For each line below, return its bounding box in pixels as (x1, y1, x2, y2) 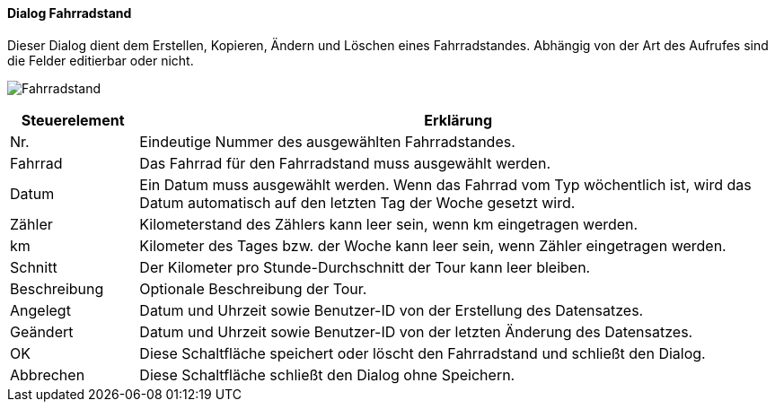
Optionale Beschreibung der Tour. (139, 279, 367, 298)
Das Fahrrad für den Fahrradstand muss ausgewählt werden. (139, 153, 551, 172)
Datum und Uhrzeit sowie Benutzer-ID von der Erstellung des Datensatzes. (139, 300, 644, 319)
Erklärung (424, 110, 493, 129)
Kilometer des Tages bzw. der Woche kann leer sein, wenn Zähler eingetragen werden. (139, 236, 727, 255)
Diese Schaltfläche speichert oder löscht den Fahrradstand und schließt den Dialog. (139, 344, 706, 362)
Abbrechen (10, 365, 85, 384)
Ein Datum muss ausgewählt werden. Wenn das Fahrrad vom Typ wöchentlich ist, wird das (139, 175, 752, 194)
